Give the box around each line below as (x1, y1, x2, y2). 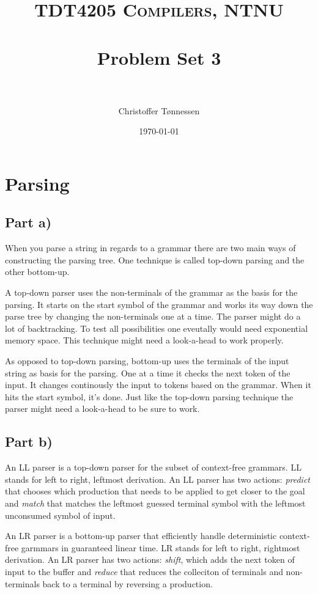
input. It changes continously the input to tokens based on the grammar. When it (5, 378, 311, 391)
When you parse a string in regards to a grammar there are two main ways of (5, 241, 296, 254)
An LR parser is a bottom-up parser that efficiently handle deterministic (5, 529, 277, 542)
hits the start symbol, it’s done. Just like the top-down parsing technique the (5, 390, 294, 403)
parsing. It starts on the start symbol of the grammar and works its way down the (5, 298, 313, 310)
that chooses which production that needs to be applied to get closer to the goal (5, 485, 305, 497)
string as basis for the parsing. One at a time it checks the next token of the (5, 366, 290, 379)
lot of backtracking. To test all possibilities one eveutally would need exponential (5, 321, 308, 334)
